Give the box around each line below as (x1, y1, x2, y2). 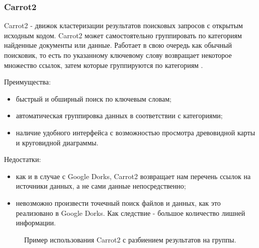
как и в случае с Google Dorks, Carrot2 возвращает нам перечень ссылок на (16, 171, 251, 181)
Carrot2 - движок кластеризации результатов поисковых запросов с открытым (4, 20, 243, 31)
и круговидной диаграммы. (16, 137, 99, 147)
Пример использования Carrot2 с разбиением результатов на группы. (24, 234, 236, 244)
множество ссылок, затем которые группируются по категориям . (4, 59, 203, 70)
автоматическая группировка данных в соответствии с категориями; (16, 110, 223, 121)
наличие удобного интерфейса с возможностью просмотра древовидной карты (16, 127, 255, 137)
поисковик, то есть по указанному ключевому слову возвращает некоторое (4, 50, 232, 60)
